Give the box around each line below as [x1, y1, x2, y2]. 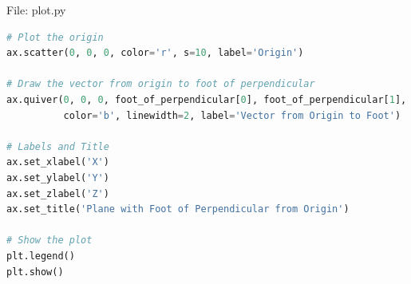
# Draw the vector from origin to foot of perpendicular [6, 78, 315, 90]
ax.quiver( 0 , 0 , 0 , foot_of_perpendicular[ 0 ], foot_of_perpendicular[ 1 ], [6, 93, 407, 105]
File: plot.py [6, 2, 66, 18]
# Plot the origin [6, 31, 104, 43]
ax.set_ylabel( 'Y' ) [6, 172, 109, 183]
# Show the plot [6, 235, 93, 247]
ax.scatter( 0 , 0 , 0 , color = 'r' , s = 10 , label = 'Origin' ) [6, 47, 304, 59]
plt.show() [6, 266, 64, 278]
